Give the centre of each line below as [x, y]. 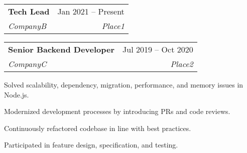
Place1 [113, 26]
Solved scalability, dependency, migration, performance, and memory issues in [124, 84]
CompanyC [27, 64]
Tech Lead [29, 11]
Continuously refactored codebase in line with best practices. [98, 128]
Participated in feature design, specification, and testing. [91, 145]
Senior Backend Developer [61, 49]
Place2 [182, 64]
